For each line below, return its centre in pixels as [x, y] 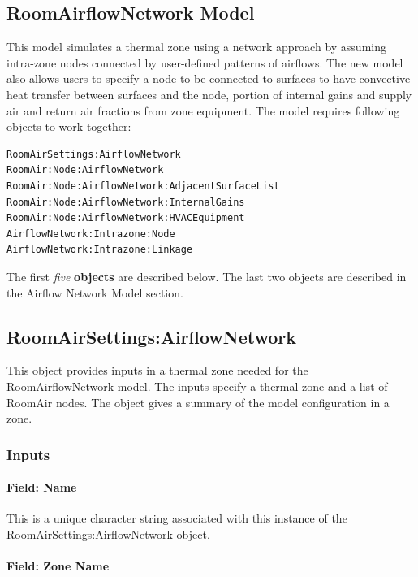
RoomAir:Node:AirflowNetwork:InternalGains [126, 202]
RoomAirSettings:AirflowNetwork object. [108, 534]
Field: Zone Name [58, 566]
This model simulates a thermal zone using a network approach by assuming [196, 47]
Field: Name [42, 487]
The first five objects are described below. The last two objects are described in [207, 276]
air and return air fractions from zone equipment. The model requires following [203, 110]
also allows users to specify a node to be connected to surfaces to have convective [209, 78]
